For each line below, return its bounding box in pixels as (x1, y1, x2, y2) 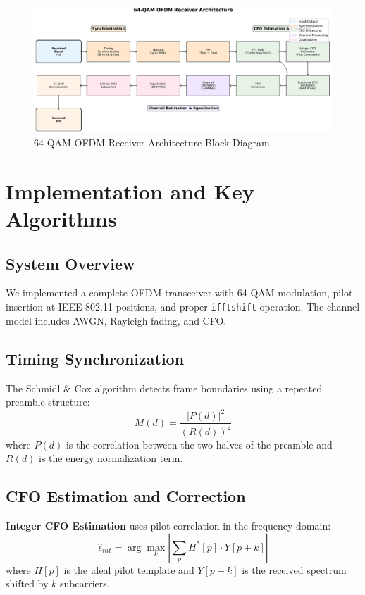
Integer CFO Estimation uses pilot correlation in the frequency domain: (6, 518, 331, 533)
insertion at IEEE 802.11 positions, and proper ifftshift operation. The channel (6, 299, 360, 314)
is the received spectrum (242, 562, 347, 577)
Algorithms (6, 204, 117, 233)
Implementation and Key (6, 176, 254, 205)
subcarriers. (59, 576, 110, 591)
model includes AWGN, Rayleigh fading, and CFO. (6, 313, 227, 327)
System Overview (6, 252, 135, 274)
